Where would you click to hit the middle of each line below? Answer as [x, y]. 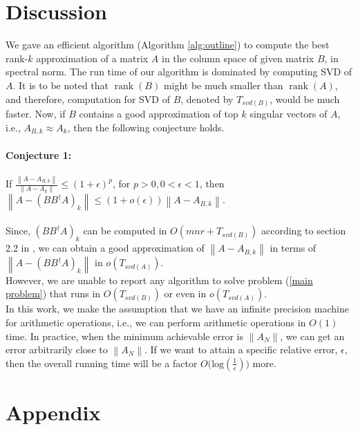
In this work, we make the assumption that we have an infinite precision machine [177, 309]
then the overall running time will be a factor [102, 363]
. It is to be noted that [61, 85]
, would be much [305, 99]
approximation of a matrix [92, 58]
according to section [304, 231]
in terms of [293, 248]
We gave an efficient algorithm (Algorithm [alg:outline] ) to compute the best [168, 45]
